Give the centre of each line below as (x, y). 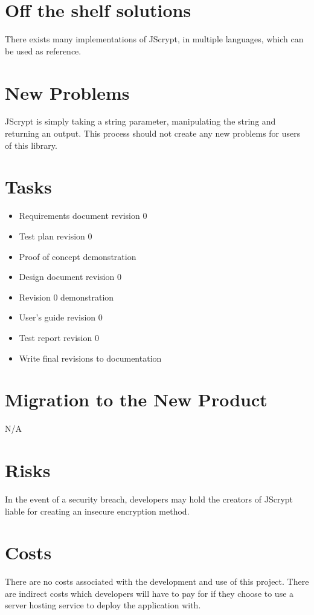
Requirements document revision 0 (83, 216)
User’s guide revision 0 (61, 317)
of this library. (31, 145)
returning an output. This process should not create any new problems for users (153, 133)
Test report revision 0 (59, 337)
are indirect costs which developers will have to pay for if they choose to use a (149, 593)
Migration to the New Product (136, 399)
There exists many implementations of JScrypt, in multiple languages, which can (154, 39)
